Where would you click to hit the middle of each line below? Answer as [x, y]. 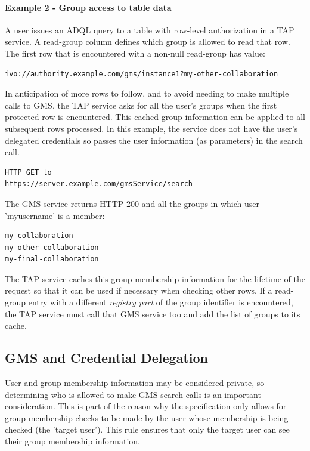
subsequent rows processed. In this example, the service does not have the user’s [151, 128]
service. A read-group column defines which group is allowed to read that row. [148, 41]
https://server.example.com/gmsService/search [99, 184]
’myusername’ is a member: [55, 215]
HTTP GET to [28, 172]
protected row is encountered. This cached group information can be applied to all [155, 117]
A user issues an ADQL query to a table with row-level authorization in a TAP [150, 30]
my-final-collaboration [52, 259]
